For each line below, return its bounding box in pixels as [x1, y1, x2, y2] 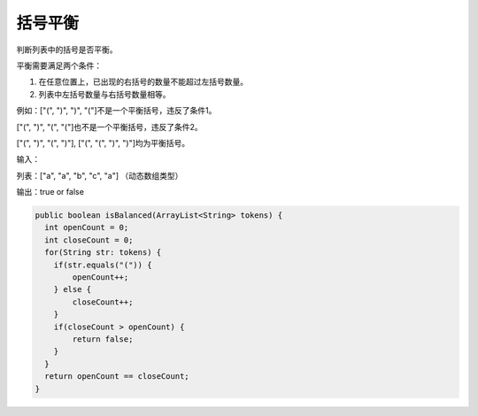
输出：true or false [16, 187, 84, 197]
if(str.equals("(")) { [53, 259, 152, 270]
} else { [53, 284, 92, 295]
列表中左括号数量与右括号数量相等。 [38, 89, 171, 99]
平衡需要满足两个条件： [16, 60, 102, 71]
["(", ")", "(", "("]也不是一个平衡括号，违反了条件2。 [16, 121, 203, 132]
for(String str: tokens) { [44, 248, 162, 258]
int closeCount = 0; [44, 235, 134, 245]
